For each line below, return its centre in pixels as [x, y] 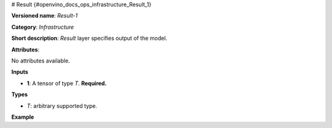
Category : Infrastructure [43, 27]
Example [23, 117]
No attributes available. [41, 61]
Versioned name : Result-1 [45, 16]
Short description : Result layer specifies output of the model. [89, 38]
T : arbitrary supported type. [62, 106]
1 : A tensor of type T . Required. [67, 83]
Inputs [20, 72]
